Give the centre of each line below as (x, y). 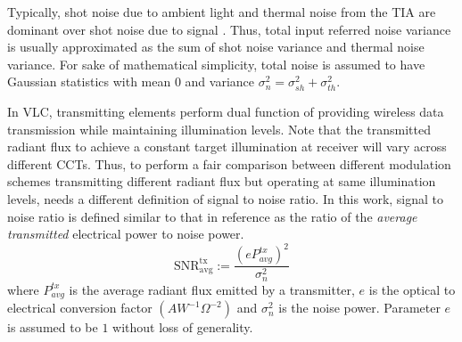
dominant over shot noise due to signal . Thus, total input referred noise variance (229, 29)
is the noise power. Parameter (359, 308)
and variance (220, 81)
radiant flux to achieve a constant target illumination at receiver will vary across (227, 147)
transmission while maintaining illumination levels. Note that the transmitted (219, 129)
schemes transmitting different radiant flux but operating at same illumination (222, 181)
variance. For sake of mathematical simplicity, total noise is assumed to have (216, 64)
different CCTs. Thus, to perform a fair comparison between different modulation (229, 163)
